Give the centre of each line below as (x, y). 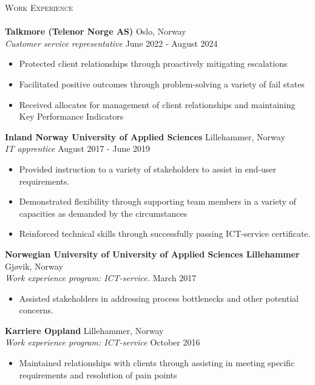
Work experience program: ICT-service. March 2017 (101, 278)
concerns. (36, 310)
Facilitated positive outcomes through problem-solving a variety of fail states (162, 83)
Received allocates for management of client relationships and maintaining (157, 104)
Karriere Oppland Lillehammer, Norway (84, 330)
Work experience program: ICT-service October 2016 (103, 342)
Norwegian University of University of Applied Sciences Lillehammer (152, 254)
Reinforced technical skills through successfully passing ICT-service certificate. (165, 233)
